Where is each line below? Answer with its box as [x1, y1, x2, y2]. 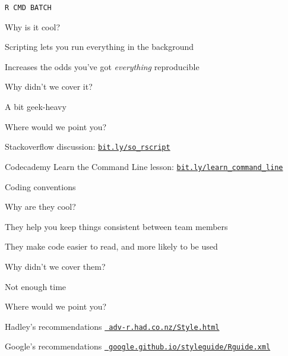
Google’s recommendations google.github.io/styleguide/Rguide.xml [5, 340, 271, 352]
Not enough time [5, 280, 67, 292]
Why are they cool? [5, 200, 76, 213]
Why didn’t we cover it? [5, 80, 93, 93]
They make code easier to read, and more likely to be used [5, 240, 218, 253]
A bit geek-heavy [5, 100, 67, 113]
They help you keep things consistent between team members [5, 220, 228, 232]
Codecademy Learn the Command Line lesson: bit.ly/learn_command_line [5, 160, 283, 172]
